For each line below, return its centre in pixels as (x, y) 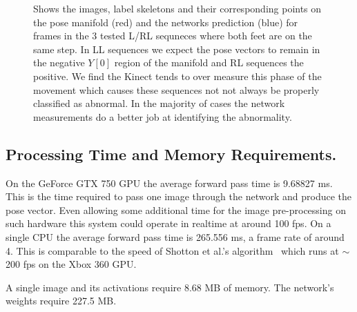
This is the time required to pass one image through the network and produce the (178, 196)
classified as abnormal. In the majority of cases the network (159, 103)
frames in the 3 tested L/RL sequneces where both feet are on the (173, 36)
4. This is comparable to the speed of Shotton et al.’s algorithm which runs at (172, 250)
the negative (59, 62)
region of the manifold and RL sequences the (209, 62)
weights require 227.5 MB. (61, 301)
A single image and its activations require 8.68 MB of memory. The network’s (170, 287)
